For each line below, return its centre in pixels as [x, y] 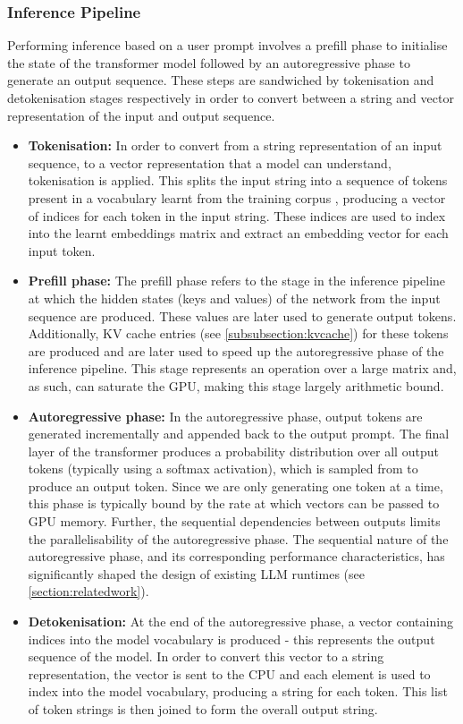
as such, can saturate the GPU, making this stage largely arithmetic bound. [236, 385]
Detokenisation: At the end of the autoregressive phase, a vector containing [240, 622]
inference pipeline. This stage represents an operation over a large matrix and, [242, 368]
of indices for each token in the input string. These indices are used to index [237, 215]
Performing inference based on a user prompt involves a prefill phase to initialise [227, 45]
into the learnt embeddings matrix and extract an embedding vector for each [238, 233]
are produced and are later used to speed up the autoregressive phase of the [236, 350]
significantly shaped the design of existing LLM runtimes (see [196, 573]
